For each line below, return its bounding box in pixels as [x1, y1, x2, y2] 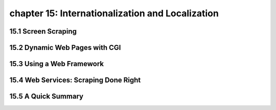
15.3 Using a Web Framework [9, 60, 104, 68]
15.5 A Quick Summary [9, 92, 84, 101]
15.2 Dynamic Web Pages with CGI [9, 43, 121, 52]
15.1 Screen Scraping [9, 27, 77, 36]
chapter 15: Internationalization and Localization [9, 8, 219, 19]
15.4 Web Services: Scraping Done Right [9, 76, 141, 85]
